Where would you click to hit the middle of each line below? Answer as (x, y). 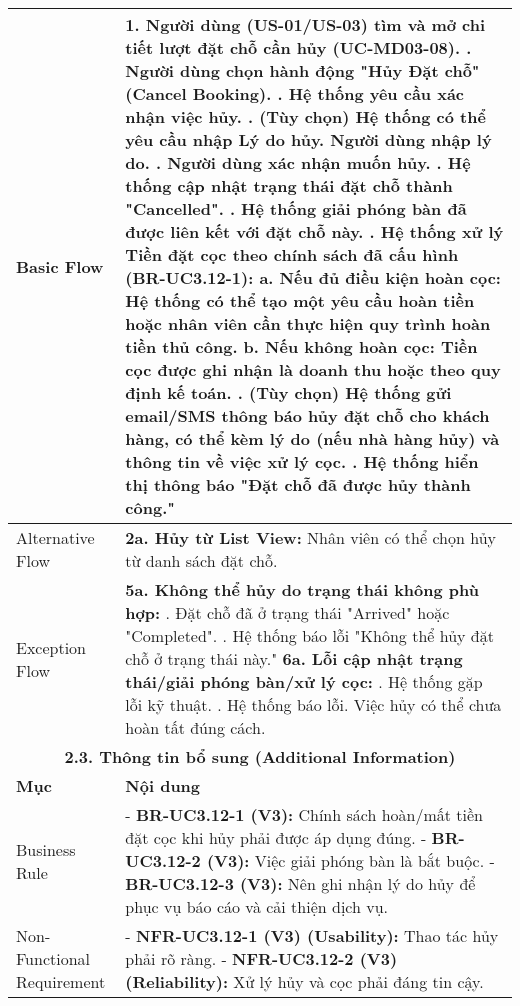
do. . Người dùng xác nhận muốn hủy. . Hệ (298, 162)
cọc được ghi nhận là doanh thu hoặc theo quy (313, 369)
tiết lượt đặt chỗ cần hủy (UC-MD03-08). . (298, 47)
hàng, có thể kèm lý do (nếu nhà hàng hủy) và (312, 438)
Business (46, 849)
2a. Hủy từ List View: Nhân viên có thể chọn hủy (310, 537)
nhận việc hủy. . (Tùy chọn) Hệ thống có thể (305, 116)
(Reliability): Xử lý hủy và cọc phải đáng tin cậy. (304, 981)
